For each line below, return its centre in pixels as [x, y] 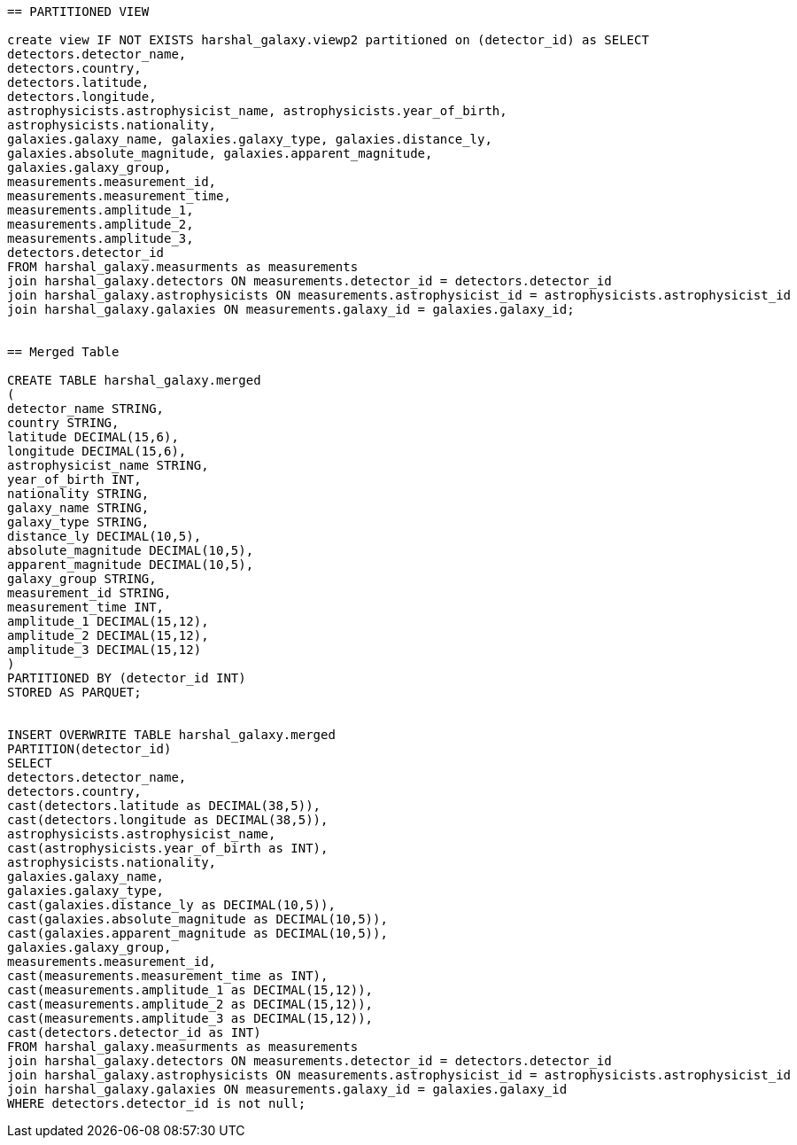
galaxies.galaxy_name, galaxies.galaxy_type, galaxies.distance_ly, [250, 139]
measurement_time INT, [86, 607]
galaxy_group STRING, [82, 579]
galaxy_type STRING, [78, 522]
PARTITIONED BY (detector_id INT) [127, 678]
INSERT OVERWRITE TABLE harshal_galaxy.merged [171, 735]
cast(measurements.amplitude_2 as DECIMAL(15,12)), [190, 1004]
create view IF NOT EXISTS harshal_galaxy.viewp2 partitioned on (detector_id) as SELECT [328, 40]
